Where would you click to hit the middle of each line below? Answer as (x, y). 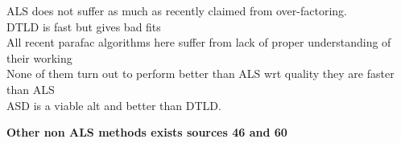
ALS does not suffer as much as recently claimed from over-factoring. (177, 10)
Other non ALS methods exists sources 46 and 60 (147, 132)
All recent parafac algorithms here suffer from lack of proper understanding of (199, 42)
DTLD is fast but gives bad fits (84, 26)
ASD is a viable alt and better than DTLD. (114, 105)
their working (39, 57)
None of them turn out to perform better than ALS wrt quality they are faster (200, 74)
